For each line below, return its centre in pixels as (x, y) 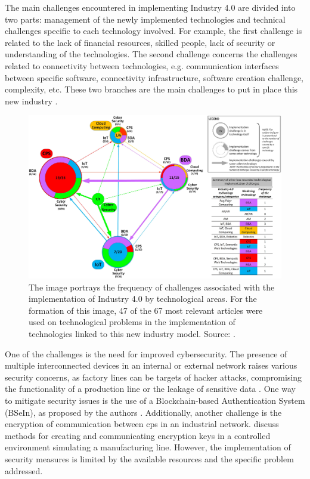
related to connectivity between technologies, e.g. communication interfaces (142, 65)
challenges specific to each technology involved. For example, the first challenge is (154, 31)
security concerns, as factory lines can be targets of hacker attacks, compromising (154, 377)
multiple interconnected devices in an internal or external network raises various (151, 365)
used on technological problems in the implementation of (132, 322)
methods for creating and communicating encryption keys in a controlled (138, 435)
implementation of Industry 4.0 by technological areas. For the (143, 299)
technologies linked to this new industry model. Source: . (132, 333)
